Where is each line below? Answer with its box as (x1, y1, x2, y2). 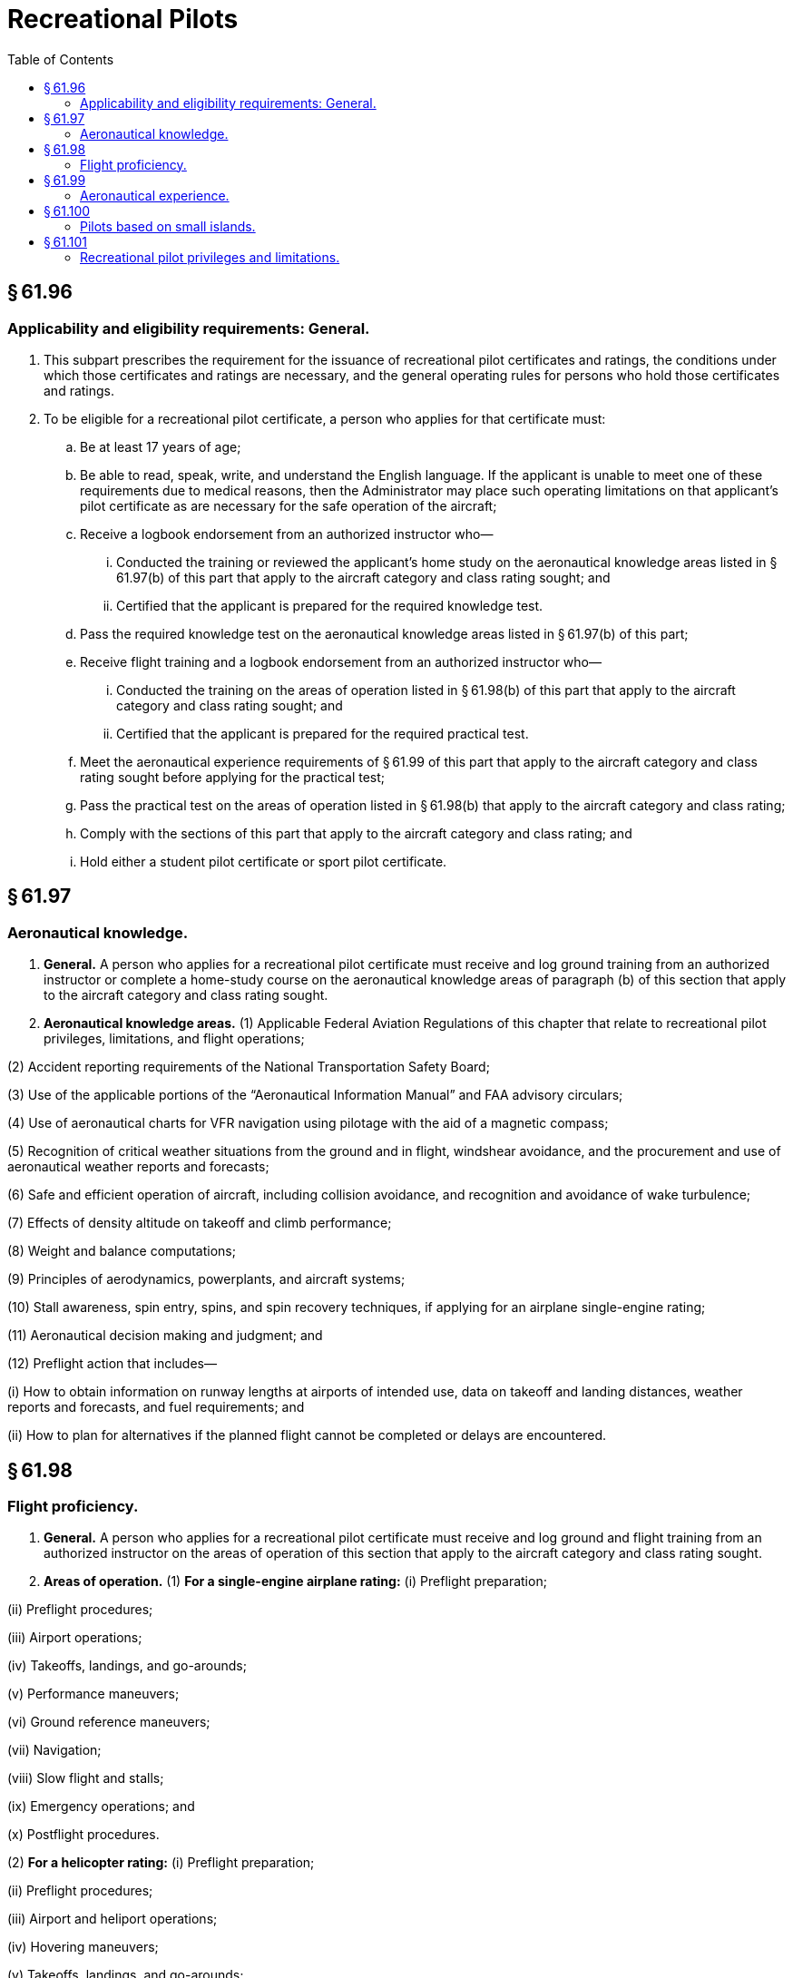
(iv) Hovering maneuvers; (7, 1939, 159, 1955)
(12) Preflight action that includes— (7, 1356, 217, 1372)
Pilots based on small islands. (80, 218, 256, 234)
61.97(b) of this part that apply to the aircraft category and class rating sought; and (116, 569, 611, 585)
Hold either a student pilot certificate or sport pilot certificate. (80, 853, 447, 869)
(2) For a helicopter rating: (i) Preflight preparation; (7, 1855, 315, 1871)
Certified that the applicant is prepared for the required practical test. (116, 725, 529, 741)
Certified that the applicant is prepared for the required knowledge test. (116, 597, 543, 613)
